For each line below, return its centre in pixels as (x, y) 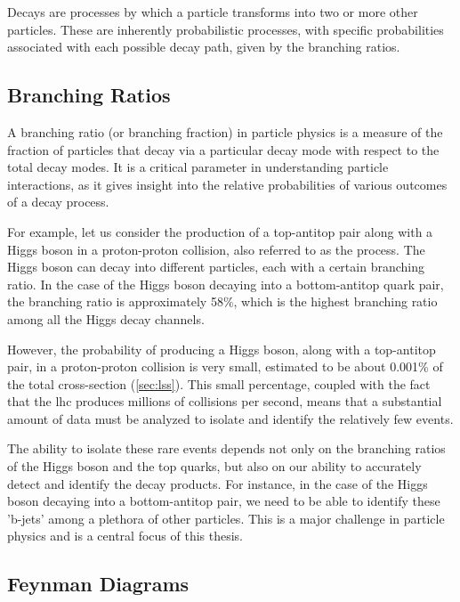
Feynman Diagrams (98, 584)
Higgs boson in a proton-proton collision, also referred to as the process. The (216, 249)
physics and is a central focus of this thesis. (125, 536)
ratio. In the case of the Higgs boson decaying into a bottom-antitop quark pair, (226, 284)
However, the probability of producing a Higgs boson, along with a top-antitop (222, 349)
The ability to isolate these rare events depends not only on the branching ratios (226, 448)
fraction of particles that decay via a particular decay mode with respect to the (223, 149)
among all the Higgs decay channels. (106, 318)
